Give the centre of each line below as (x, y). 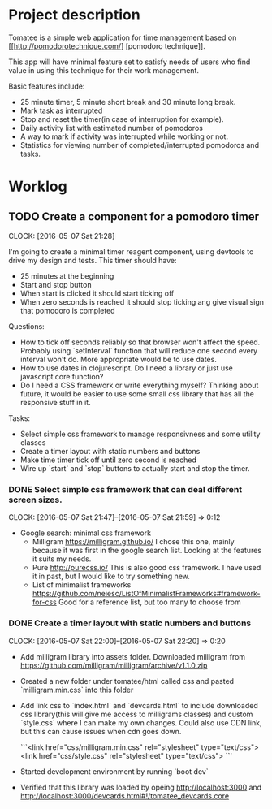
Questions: (26, 326)
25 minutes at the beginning (67, 276)
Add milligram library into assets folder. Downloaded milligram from (133, 656)
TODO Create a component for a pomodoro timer (134, 216)
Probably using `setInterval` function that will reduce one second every (139, 350)
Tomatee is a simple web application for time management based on (123, 37)
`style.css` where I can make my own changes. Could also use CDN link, (141, 722)
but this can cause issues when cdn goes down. (101, 731)
